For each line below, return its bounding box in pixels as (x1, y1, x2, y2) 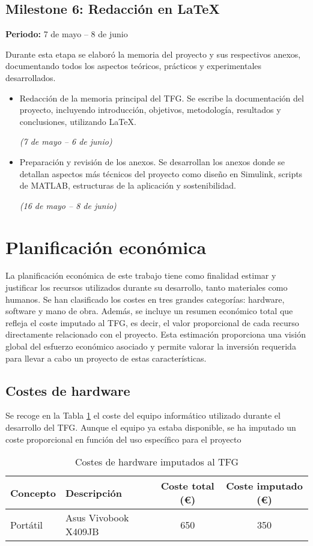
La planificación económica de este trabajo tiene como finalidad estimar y (5, 269, 276, 282)
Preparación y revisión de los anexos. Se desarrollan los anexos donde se (19, 155, 285, 168)
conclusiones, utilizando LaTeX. (19, 115, 136, 127)
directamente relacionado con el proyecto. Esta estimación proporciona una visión (5, 328, 306, 341)
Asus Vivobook (65, 511, 129, 525)
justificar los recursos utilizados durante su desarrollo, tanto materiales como (5, 281, 288, 294)
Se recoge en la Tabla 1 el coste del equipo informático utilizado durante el (5, 409, 281, 422)
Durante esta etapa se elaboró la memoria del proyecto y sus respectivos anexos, (5, 47, 301, 60)
